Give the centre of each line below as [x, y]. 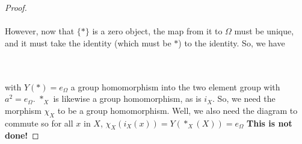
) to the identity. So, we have [232, 42]
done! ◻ [22, 135]
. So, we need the [244, 99]
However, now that [40, 31]
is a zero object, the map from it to [157, 31]
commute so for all [39, 123]
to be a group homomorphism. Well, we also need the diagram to [177, 110]
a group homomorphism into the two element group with [175, 86]
